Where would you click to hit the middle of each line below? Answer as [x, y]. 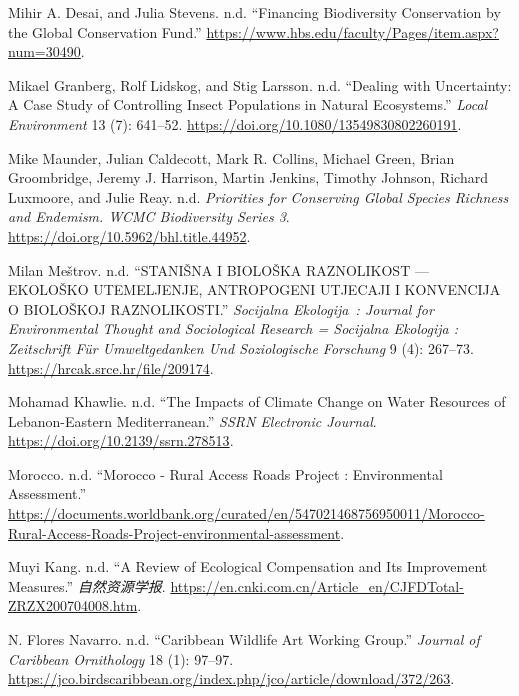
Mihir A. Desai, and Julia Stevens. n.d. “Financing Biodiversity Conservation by [254, 12]
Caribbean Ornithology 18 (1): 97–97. [121, 658]
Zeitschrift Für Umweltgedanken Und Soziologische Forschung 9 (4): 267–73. [241, 347]
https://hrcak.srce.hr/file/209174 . [111, 367]
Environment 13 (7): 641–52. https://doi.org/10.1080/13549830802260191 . [235, 123]
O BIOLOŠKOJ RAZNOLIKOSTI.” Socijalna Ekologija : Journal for [221, 308]
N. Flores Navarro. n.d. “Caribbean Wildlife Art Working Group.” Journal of [244, 639]
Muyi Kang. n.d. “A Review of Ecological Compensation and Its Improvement [248, 566]
